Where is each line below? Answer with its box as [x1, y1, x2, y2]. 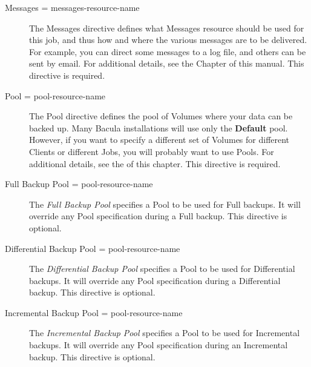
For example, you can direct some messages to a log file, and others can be [29, 45, 306, 58]
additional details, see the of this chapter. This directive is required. [29, 157, 281, 170]
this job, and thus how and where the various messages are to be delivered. [29, 33, 307, 46]
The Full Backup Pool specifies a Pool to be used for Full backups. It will [29, 197, 301, 210]
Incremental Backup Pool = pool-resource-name [5, 306, 183, 319]
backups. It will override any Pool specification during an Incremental [29, 339, 288, 351]
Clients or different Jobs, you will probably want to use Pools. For [29, 145, 274, 157]
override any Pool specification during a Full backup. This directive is [29, 210, 287, 222]
